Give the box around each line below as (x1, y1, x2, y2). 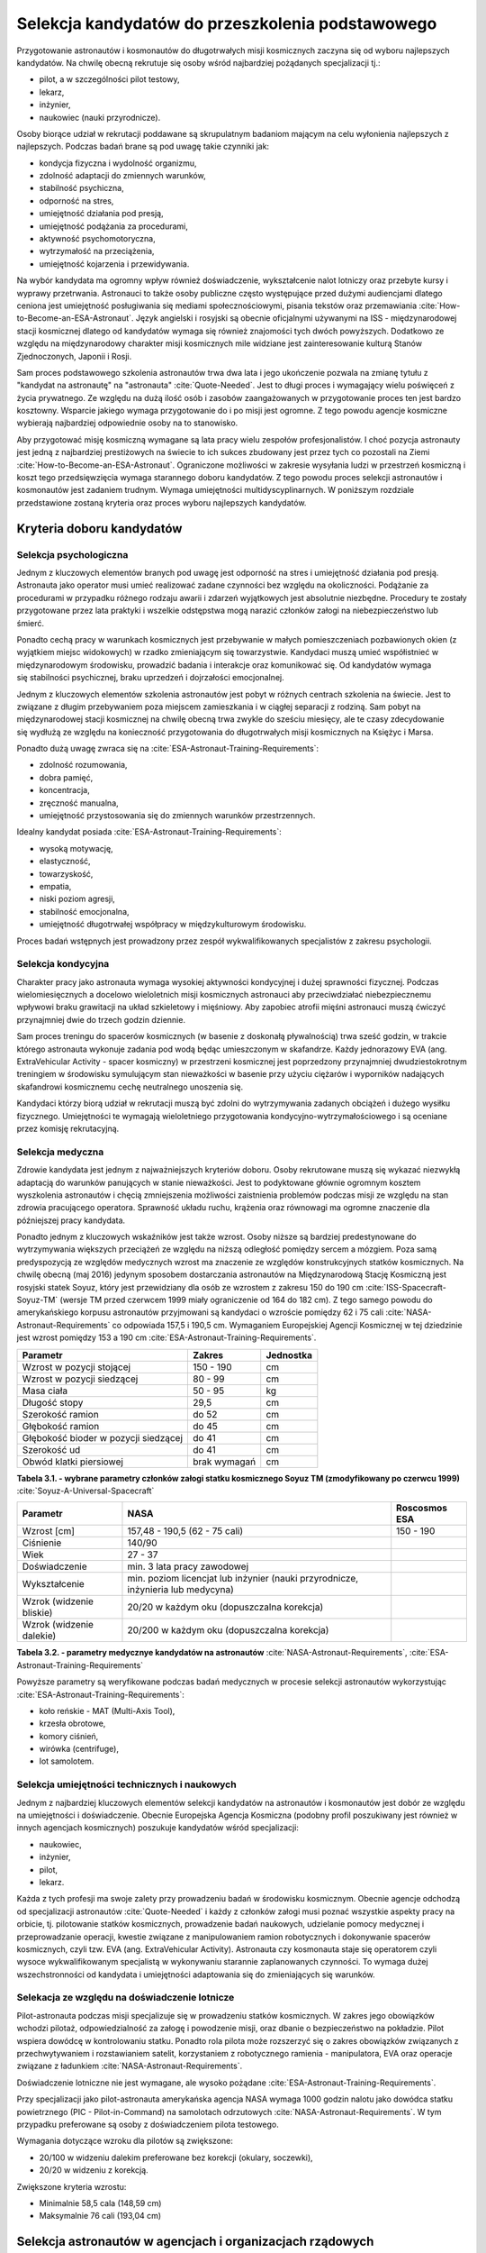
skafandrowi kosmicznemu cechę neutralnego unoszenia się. (16, 1081, 243, 1092)
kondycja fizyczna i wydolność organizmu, (39, 158, 197, 169)
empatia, (39, 880, 72, 891)
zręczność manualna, (39, 798, 119, 808)
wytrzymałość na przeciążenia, (39, 246, 155, 257)
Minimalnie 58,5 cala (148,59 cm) (39, 2197, 162, 2208)
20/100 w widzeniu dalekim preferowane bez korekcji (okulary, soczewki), (39, 2152, 314, 2163)
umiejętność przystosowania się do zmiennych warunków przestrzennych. (39, 810, 316, 821)
